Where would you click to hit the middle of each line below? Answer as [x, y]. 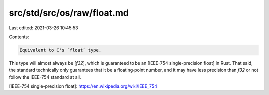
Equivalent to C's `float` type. [61, 50]
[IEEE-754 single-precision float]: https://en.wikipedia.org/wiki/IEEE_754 [83, 86]
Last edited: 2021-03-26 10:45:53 [44, 28]
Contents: [19, 37]
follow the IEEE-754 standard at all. [45, 77]
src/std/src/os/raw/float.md [69, 13]
